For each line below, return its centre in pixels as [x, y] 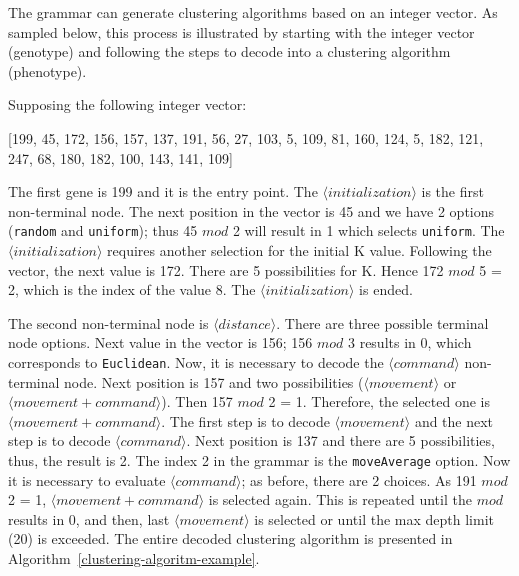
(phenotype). [47, 70]
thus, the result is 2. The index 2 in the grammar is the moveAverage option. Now [259, 460]
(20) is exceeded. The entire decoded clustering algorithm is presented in [230, 538]
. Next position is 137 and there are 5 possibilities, [340, 440]
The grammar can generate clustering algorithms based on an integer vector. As [253, 12]
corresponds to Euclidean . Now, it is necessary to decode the [196, 361]
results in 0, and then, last [89, 518]
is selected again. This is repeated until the [340, 499]
